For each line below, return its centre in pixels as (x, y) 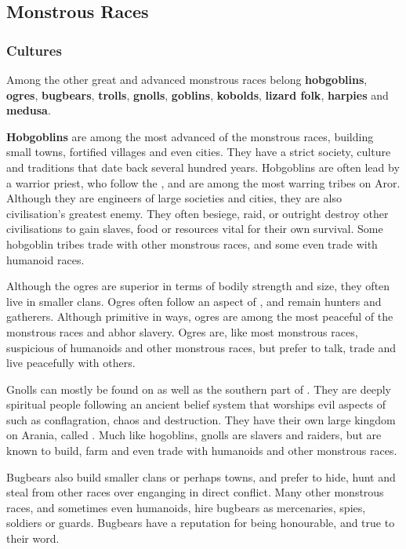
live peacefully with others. (71, 363)
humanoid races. (45, 259)
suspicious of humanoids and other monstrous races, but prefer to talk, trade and (201, 347)
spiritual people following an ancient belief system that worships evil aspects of (196, 404)
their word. (33, 538)
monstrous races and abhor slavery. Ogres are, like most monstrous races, (182, 331)
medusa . (29, 110)
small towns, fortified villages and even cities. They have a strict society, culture (199, 152)
